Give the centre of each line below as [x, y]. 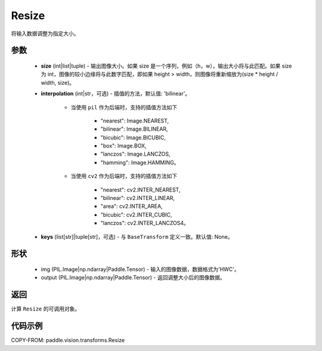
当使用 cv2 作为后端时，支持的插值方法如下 [124, 176]
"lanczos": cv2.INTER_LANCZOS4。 [145, 223]
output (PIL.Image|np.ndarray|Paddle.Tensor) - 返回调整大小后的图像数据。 [133, 278]
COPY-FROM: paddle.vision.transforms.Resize [68, 340]
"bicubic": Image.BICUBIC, [133, 137]
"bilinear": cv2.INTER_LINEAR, [138, 198]
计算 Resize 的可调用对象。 [46, 309]
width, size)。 [58, 82]
